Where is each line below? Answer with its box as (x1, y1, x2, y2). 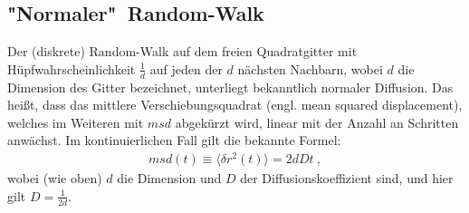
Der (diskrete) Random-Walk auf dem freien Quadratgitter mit (7, 42, 358, 61)
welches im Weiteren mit (7, 112, 144, 131)
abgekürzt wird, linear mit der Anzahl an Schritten (175, 112, 459, 131)
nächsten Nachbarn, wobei (237, 59, 383, 78)
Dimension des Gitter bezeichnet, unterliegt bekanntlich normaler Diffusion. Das (7, 77, 454, 96)
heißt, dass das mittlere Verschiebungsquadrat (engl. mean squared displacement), (7, 95, 463, 114)
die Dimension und (117, 169, 222, 188)
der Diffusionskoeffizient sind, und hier (240, 169, 454, 188)
